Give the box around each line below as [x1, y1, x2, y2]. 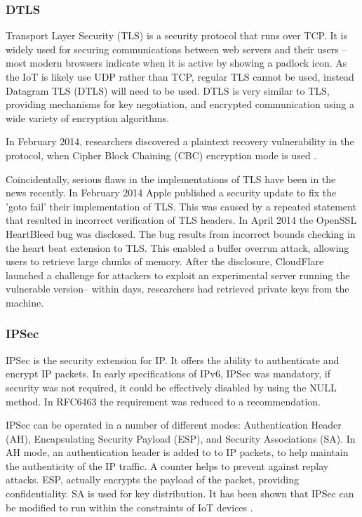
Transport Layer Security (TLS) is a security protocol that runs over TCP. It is [6, 28, 348, 43]
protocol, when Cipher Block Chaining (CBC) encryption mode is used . [6, 147, 317, 162]
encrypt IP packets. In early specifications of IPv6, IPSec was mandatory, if [6, 366, 331, 381]
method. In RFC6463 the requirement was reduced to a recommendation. [6, 394, 321, 408]
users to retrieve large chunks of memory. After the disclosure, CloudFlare [6, 254, 324, 269]
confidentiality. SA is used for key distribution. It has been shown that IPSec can [6, 486, 354, 501]
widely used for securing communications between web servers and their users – [6, 41, 347, 56]
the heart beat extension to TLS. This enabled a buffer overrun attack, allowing [6, 240, 349, 255]
